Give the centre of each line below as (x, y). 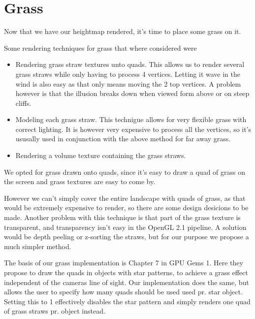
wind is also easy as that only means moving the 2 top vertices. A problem (128, 83)
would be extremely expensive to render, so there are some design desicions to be (126, 207)
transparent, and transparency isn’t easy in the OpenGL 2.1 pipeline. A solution (125, 227)
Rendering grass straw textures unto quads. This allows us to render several (130, 64)
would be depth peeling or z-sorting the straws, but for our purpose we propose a (127, 237)
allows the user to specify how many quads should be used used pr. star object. (123, 292)
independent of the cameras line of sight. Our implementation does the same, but (127, 282)
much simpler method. (38, 246)
